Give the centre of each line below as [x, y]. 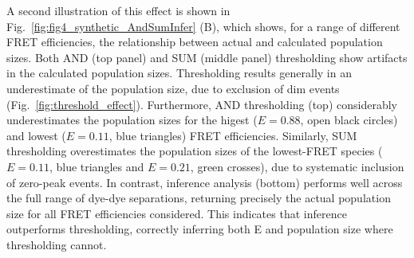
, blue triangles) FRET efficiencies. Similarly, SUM [233, 135]
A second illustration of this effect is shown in [118, 10]
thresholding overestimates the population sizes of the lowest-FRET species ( [195, 151]
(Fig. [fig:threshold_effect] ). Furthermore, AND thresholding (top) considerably [202, 104]
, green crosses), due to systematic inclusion [297, 166]
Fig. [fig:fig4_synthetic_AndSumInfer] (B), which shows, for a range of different [203, 26]
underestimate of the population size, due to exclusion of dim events [173, 88]
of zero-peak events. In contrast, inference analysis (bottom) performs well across [205, 182]
